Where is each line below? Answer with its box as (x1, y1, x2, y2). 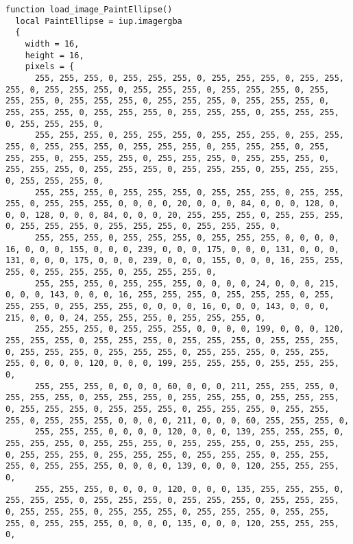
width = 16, (25, 38, 80, 49)
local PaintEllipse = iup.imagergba (15, 16, 182, 26)
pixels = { (25, 62, 75, 72)
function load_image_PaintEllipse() (5, 5, 173, 14)
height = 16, (25, 50, 84, 60)
